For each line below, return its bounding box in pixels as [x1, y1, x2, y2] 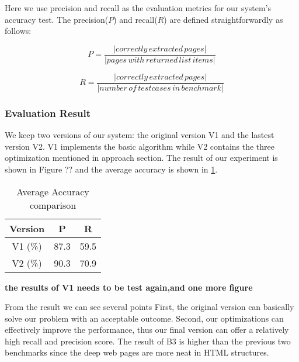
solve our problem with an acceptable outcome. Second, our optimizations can [5, 312, 284, 324]
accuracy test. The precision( [5, 13, 109, 25]
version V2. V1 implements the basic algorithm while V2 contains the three [5, 140, 274, 152]
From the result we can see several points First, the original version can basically [5, 301, 294, 313]
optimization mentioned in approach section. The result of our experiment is [5, 151, 278, 164]
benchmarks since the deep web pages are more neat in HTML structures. [5, 346, 269, 358]
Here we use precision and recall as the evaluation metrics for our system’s [5, 2, 272, 13]
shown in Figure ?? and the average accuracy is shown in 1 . [5, 163, 218, 175]
